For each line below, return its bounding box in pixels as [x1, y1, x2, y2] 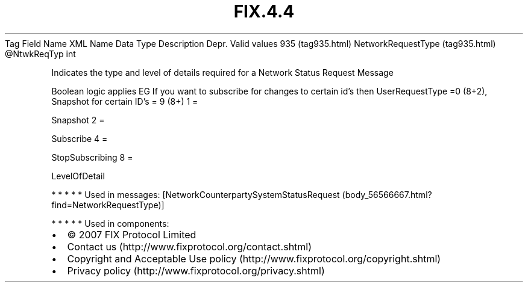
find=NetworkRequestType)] [51, 199, 165, 210]
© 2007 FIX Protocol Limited [67, 228, 196, 241]
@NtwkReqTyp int [5, 48, 76, 59]
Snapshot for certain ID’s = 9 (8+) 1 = [51, 96, 198, 106]
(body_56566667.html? [342, 189, 432, 200]
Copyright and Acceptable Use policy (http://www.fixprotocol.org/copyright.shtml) [67, 252, 441, 265]
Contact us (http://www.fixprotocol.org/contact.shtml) [67, 240, 312, 253]
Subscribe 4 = [51, 133, 108, 144]
